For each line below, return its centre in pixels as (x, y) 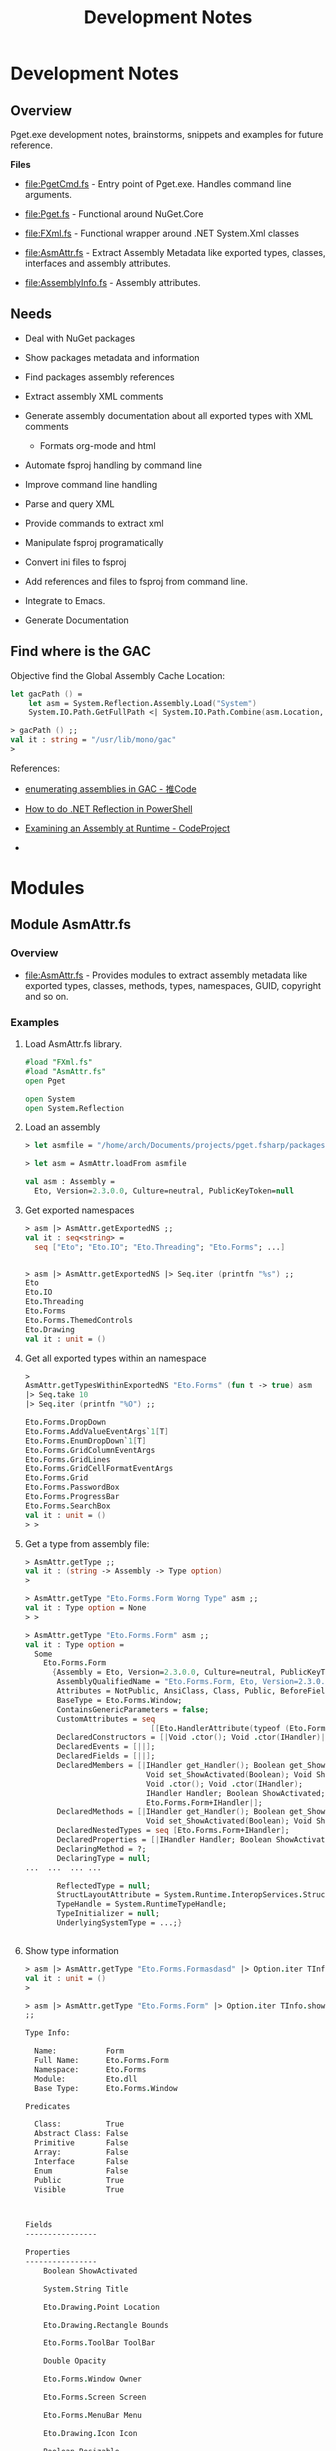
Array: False (81, 2152)
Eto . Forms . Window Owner (92, 2379)
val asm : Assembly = (69, 1182)
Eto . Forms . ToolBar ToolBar (99, 2343)
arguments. (48, 194)
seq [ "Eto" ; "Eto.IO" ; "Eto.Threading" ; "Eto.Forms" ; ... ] (160, 1247)
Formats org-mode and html (98, 445)
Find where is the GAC (81, 651)
